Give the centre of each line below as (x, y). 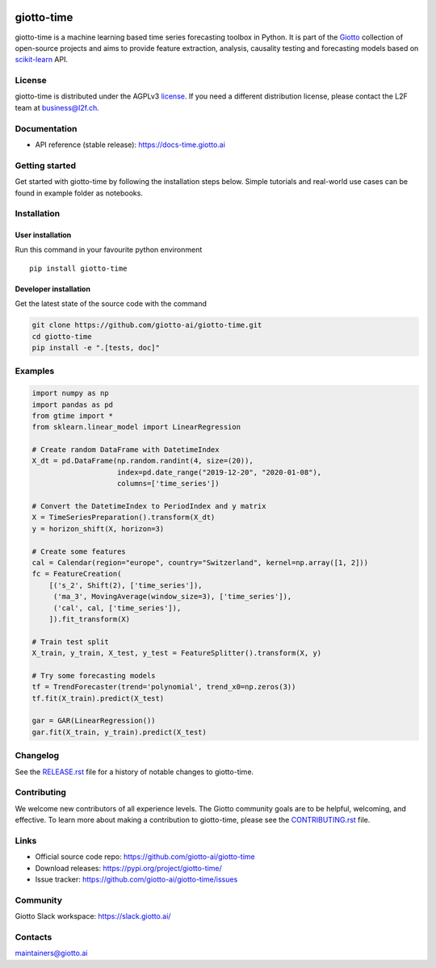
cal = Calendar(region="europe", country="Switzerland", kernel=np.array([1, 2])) (200, 562)
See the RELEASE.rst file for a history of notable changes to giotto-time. (134, 772)
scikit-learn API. (42, 60)
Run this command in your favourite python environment (109, 249)
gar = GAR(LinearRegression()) (94, 721)
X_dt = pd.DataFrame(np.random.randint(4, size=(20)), (143, 461)
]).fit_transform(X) (90, 619)
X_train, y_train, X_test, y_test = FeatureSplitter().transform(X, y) (177, 653)
